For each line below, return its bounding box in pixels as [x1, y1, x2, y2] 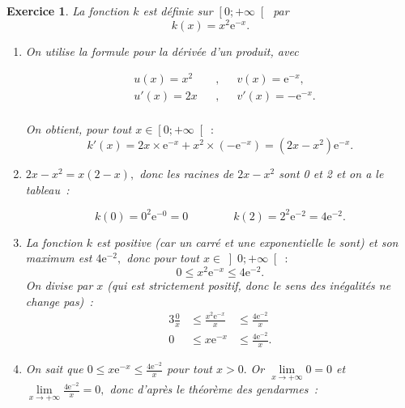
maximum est [25, 249, 92, 266]
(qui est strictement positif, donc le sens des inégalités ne [107, 276, 391, 293]
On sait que [25, 360, 83, 377]
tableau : [25, 181, 70, 198]
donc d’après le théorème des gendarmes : [109, 380, 318, 397]
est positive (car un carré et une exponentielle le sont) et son [96, 233, 399, 250]
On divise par [25, 276, 93, 293]
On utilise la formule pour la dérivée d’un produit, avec [25, 42, 299, 59]
